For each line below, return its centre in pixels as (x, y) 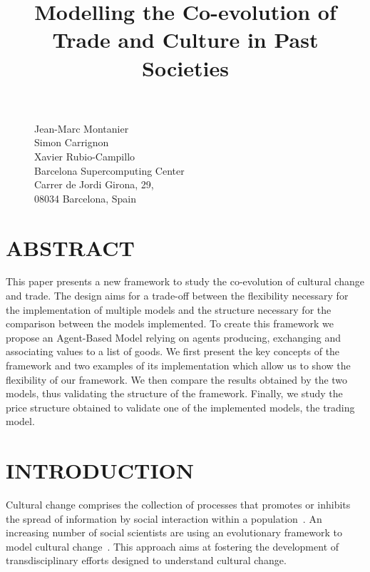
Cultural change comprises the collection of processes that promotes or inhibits (178, 505)
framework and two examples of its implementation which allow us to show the (178, 365)
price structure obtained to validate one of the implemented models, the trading (180, 407)
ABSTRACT (70, 247)
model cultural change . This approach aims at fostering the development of (173, 546)
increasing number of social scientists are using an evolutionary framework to (174, 532)
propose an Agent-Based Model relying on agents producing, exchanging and (173, 337)
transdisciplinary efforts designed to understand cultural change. (146, 560)
